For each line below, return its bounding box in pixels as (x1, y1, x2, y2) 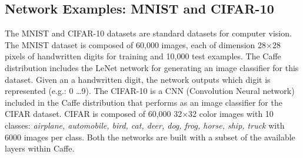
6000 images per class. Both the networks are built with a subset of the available (5, 130, 295, 143)
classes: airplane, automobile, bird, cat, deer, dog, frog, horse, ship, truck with (5, 119, 285, 131)
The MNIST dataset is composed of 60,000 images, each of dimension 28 (5, 38, 267, 51)
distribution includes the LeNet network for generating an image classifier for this (5, 61, 299, 73)
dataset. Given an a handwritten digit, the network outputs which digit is (5, 73, 271, 85)
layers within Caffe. (5, 142, 75, 154)
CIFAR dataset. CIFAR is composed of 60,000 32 (5, 107, 182, 120)
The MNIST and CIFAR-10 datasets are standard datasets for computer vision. (5, 27, 292, 39)
